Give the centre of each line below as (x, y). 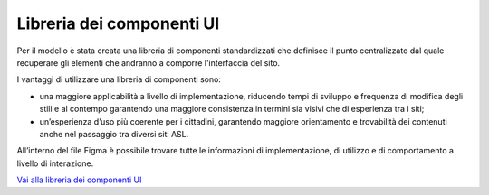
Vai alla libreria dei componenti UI (79, 180)
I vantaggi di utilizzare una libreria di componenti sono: (119, 79)
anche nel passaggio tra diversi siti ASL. (114, 134)
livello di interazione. (55, 163)
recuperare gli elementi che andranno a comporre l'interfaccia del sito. (149, 62)
